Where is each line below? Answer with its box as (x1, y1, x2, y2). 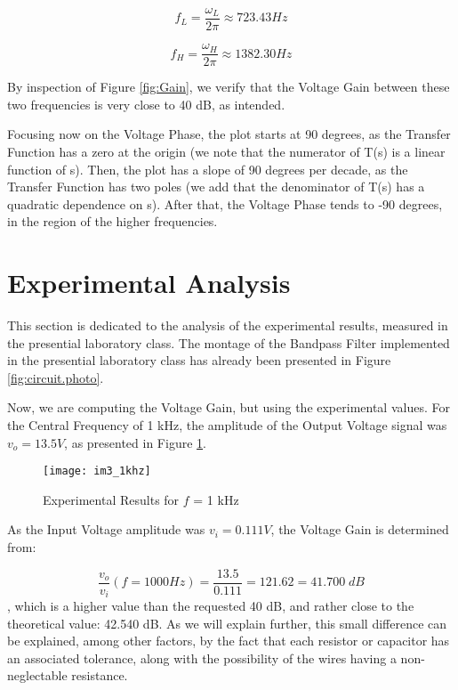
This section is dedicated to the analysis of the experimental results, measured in (7, 316, 448, 334)
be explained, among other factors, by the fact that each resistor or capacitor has (7, 631, 450, 650)
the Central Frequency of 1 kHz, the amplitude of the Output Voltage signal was (7, 415, 447, 434)
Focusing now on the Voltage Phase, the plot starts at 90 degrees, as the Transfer (7, 125, 451, 143)
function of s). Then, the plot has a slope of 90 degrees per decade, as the (7, 159, 408, 178)
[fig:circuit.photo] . (7, 368, 104, 386)
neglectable (7, 666, 68, 685)
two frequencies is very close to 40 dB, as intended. (7, 94, 285, 113)
